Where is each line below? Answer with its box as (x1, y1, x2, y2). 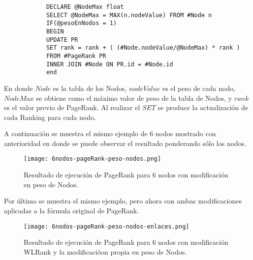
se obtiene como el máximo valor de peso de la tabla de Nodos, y (36, 92, 232, 103)
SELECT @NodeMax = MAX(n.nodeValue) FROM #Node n (46, 11, 212, 19)
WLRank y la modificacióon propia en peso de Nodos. (24, 246, 187, 257)
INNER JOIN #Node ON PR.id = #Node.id (46, 60, 173, 68)
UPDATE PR (46, 36, 78, 43)
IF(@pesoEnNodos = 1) (46, 20, 117, 27)
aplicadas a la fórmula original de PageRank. (4, 205, 139, 215)
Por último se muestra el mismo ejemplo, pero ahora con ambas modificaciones (4, 196, 242, 206)
